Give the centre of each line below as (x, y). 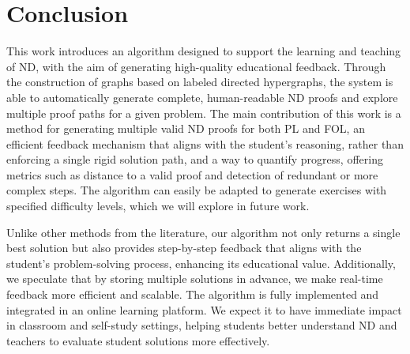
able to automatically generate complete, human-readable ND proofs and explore (202, 97)
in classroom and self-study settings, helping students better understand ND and (202, 325)
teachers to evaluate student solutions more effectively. (138, 340)
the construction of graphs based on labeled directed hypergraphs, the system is (200, 82)
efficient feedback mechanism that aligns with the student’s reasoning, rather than (205, 143)
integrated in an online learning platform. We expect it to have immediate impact (204, 309)
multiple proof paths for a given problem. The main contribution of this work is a (204, 113)
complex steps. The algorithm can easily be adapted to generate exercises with (197, 190)
